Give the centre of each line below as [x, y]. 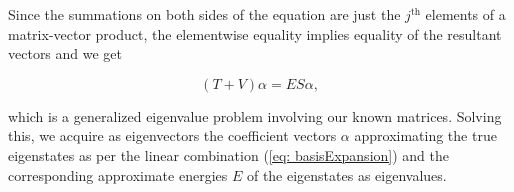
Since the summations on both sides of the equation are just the [204, 14]
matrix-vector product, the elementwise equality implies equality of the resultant [255, 33]
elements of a [465, 14]
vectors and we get [65, 53]
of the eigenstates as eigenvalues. [346, 174]
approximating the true [425, 135]
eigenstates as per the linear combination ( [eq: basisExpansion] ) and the [228, 154]
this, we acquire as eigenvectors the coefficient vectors [172, 135]
